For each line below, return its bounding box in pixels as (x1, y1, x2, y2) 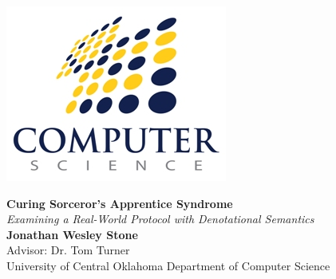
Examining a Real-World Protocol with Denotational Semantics (6, 210, 314, 227)
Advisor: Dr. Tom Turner (6, 242, 130, 258)
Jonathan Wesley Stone (6, 226, 138, 242)
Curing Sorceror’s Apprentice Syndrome (6, 195, 233, 211)
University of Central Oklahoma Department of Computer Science (6, 257, 330, 273)
